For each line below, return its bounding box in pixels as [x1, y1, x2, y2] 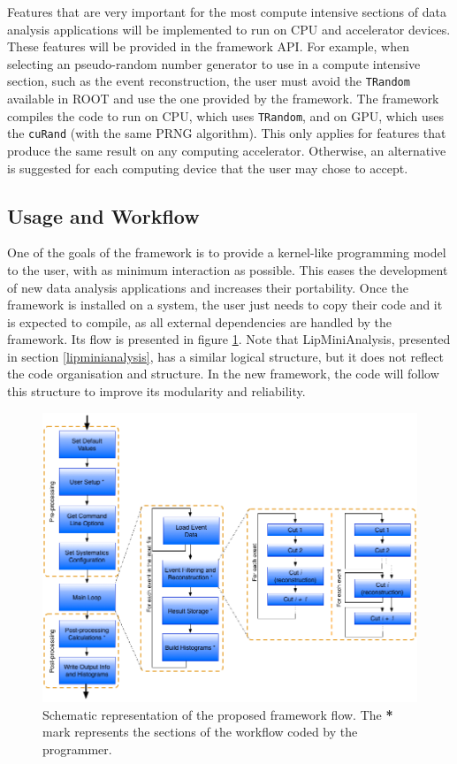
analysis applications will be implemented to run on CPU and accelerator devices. [7, 19, 451, 38]
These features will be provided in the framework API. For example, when [7, 37, 409, 56]
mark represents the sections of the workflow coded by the [42, 722, 358, 741]
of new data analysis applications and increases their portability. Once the [7, 278, 408, 296]
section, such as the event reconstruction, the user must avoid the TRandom [7, 72, 410, 90]
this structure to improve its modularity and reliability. [7, 382, 306, 401]
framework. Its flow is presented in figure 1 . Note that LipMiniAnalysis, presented [7, 330, 451, 348]
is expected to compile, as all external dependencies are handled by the [7, 312, 392, 331]
